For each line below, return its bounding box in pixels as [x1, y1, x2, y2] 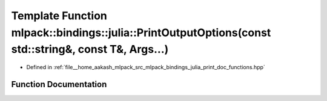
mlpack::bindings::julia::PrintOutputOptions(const [11, 26, 271, 39]
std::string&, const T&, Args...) [11, 43, 169, 57]
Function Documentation [11, 79, 107, 90]
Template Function [11, 9, 107, 22]
